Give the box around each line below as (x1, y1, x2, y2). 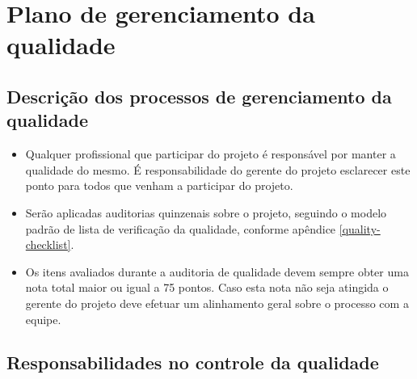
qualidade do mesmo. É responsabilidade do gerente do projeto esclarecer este (25, 161, 411, 178)
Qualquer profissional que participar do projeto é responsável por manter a (25, 145, 396, 162)
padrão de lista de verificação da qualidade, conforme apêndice (25, 220, 336, 237)
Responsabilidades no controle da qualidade (6, 350, 379, 375)
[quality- (339, 220, 381, 237)
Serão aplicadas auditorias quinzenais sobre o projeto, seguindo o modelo (25, 204, 387, 221)
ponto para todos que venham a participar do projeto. (25, 177, 293, 194)
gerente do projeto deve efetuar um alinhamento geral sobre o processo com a (25, 294, 409, 311)
